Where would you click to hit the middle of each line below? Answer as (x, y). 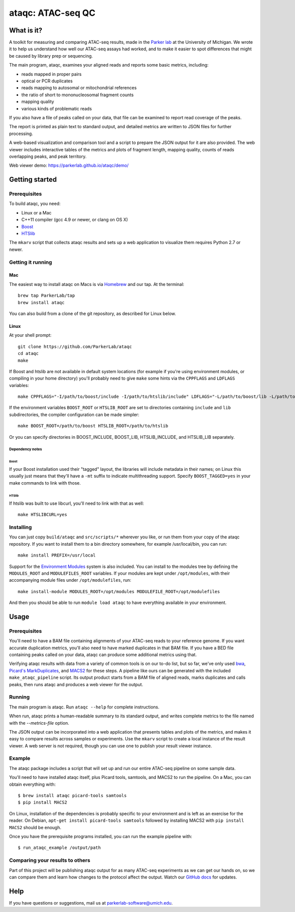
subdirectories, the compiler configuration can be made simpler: (74, 415)
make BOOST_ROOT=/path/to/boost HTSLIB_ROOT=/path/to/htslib (93, 426)
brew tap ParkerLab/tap (46, 296)
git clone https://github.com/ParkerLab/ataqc (75, 347)
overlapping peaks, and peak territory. (48, 156)
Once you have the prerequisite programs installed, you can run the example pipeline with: (101, 836)
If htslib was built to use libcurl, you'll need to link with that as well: (77, 503)
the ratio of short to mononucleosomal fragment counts (77, 95)
